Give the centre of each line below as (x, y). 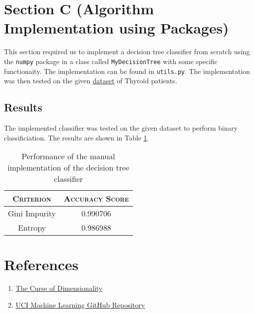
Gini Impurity (32, 213)
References (41, 264)
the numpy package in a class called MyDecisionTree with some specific (111, 61)
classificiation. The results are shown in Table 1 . (77, 137)
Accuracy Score (96, 199)
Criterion (32, 199)
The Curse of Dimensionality (59, 288)
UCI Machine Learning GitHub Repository (80, 304)
